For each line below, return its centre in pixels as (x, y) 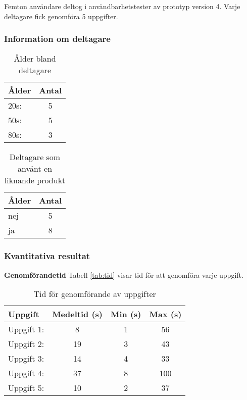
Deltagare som (35, 157)
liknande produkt (35, 180)
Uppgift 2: (26, 344)
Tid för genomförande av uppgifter (95, 294)
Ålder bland (35, 59)
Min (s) (126, 314)
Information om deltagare (57, 39)
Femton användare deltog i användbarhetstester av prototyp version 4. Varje (122, 6)
